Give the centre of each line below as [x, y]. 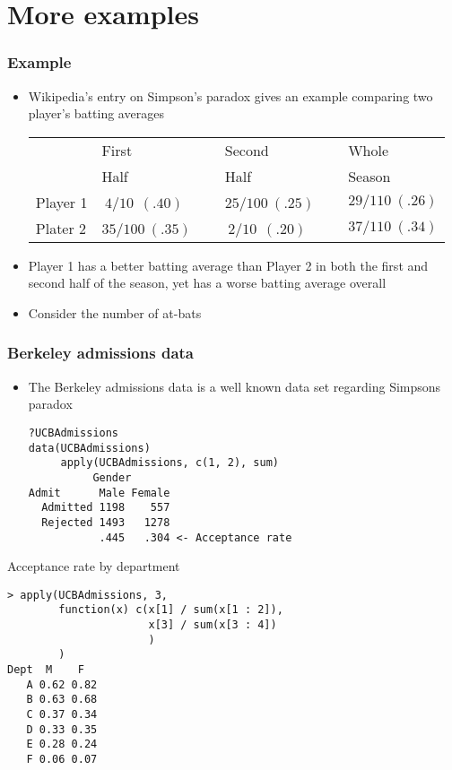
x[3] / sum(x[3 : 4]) [213, 625]
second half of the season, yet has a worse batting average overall [207, 283]
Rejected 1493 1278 [106, 522]
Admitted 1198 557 [106, 508]
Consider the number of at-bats [115, 312]
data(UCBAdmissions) [89, 448]
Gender [112, 477]
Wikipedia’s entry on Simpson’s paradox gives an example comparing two [230, 95]
